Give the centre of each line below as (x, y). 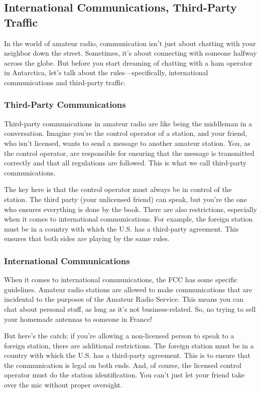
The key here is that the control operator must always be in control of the (118, 189)
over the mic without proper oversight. (63, 385)
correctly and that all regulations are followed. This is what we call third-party (125, 163)
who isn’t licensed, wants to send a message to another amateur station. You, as (127, 143)
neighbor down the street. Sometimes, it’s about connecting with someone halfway (130, 53)
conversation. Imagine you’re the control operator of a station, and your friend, (126, 133)
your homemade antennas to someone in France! (78, 319)
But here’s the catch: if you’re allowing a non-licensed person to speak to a (119, 336)
